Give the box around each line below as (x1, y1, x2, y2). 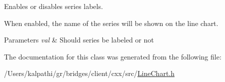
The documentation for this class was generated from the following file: (4, 51, 221, 61)
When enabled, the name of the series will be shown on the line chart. (4, 17, 218, 28)
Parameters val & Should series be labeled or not (4, 34, 154, 45)
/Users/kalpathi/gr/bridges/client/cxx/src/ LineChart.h (4, 68, 175, 78)
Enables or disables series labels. (4, 1, 103, 11)
